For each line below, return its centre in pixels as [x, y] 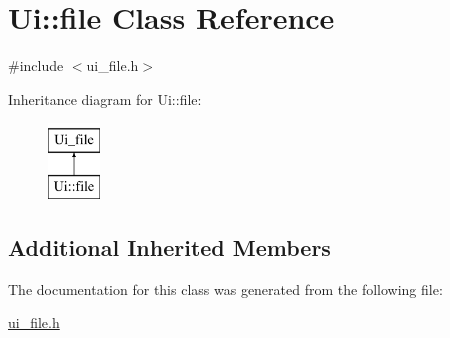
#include [36, 65]
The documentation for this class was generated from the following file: [225, 288]
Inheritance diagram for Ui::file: [105, 98]
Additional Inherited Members [169, 246]
